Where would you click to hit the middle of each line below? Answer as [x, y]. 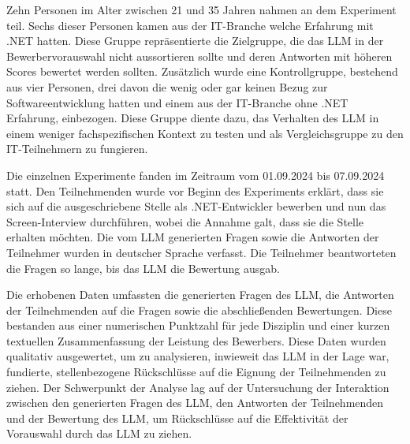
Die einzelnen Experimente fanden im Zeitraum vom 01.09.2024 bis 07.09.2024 [196, 175]
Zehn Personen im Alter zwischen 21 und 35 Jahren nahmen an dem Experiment [201, 9]
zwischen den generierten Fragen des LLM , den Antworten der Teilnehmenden [195, 403]
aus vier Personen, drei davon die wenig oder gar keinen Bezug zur [167, 86]
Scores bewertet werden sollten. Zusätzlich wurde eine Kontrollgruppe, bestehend [202, 71]
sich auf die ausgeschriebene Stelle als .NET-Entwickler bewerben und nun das [196, 206]
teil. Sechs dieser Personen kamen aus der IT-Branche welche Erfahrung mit [190, 25]
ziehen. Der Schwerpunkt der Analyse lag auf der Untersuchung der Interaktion [198, 387]
